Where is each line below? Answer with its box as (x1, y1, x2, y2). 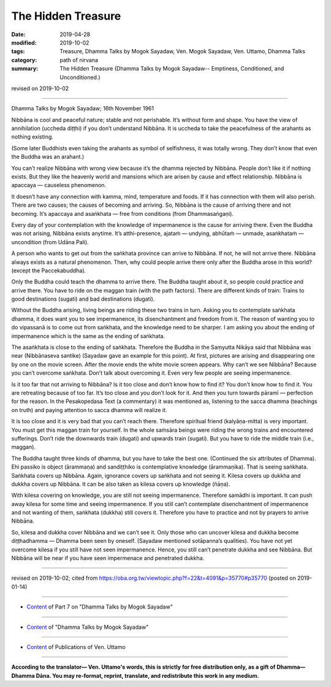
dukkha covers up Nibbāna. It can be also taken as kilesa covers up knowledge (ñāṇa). (11, 480, 230, 488)
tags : (11, 48, 25, 55)
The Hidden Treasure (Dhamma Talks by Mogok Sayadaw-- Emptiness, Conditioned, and (59, 65, 284, 72)
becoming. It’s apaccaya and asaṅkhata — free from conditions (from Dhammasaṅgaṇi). (11, 210, 234, 217)
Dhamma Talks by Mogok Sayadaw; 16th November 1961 (11, 105, 154, 112)
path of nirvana (59, 56, 98, 64)
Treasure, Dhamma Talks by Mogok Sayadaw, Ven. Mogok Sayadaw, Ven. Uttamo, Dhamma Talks (59, 48, 306, 55)
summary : (11, 65, 39, 72)
